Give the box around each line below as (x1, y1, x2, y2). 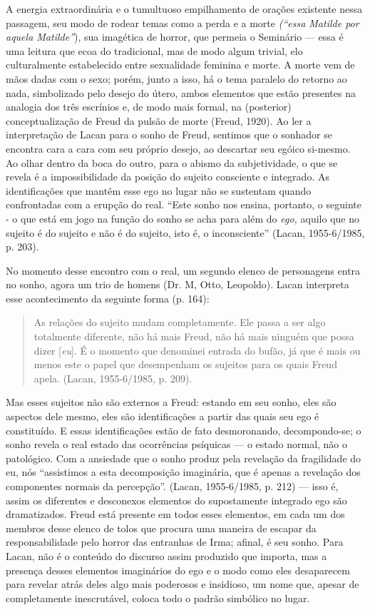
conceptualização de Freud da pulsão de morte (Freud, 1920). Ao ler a (6, 113, 312, 128)
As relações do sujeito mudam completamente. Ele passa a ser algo (34, 315, 326, 330)
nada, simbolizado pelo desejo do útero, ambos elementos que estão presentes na (6, 85, 356, 100)
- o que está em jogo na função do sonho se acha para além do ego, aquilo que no (6, 210, 359, 225)
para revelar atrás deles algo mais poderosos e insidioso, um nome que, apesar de (6, 576, 359, 591)
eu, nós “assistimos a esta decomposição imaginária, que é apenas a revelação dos (6, 464, 361, 479)
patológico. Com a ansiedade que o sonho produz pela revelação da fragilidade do (6, 450, 361, 465)
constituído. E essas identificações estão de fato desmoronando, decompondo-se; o (6, 422, 361, 437)
